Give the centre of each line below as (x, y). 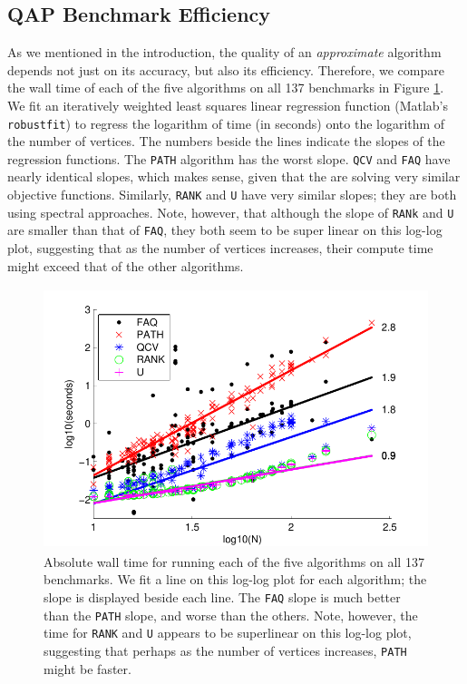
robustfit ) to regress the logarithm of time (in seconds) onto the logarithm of (226, 123)
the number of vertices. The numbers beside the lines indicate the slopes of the (226, 141)
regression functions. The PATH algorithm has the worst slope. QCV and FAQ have (229, 158)
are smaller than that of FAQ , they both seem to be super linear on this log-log (225, 230)
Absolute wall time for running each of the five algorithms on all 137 (234, 561)
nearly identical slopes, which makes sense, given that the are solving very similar (234, 176)
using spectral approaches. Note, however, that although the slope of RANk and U (231, 212)
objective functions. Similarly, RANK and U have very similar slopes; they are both (232, 195)
